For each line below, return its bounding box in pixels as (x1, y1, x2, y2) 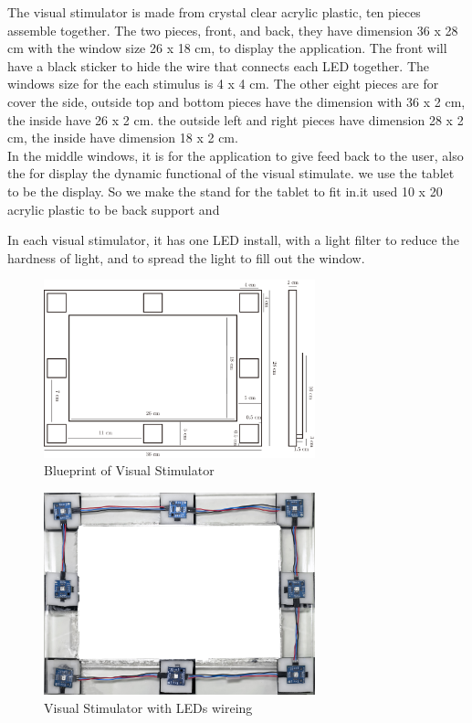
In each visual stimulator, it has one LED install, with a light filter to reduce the (7, 230, 459, 250)
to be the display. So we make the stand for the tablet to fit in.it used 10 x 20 (7, 181, 443, 200)
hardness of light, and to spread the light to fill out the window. (7, 248, 365, 267)
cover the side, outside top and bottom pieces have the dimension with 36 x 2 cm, (7, 91, 466, 111)
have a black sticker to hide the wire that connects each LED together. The (7, 56, 430, 75)
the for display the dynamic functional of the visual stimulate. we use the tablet (7, 164, 455, 183)
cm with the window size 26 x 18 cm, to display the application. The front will (7, 38, 447, 58)
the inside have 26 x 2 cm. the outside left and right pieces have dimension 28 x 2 (7, 110, 464, 129)
